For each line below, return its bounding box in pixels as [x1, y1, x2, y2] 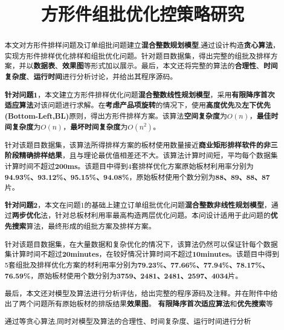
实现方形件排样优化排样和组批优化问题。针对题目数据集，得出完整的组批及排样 [4, 50, 271, 61]
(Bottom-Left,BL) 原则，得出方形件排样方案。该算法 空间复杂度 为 [4, 111, 227, 121]
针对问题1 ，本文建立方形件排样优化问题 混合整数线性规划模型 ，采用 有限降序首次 [4, 89, 275, 100]
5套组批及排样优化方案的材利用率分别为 [4, 259, 138, 269]
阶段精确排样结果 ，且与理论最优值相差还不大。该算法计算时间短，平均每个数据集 [4, 150, 278, 161]
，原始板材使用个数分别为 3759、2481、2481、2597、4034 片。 [30, 270, 243, 281]
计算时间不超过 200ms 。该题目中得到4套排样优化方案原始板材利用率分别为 [4, 160, 254, 171]
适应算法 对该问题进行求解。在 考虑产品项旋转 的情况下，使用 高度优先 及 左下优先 [4, 100, 271, 111]
